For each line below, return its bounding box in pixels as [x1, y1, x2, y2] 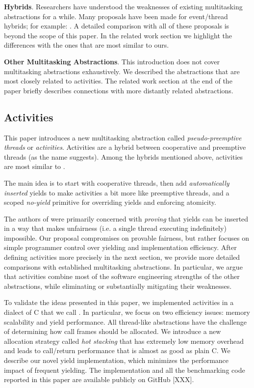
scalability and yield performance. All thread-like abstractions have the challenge [4, 316, 247, 327]
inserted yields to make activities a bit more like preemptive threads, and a [4, 187, 229, 197]
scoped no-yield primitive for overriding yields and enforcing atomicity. [4, 197, 216, 207]
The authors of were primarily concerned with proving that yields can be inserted [4, 213, 249, 223]
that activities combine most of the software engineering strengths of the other [4, 271, 240, 281]
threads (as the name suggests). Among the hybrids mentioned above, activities [4, 151, 243, 162]
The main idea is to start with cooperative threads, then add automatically [4, 177, 229, 188]
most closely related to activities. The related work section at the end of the [4, 76, 232, 86]
